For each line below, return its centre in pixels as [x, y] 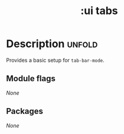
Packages [25, 111]
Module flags [31, 78]
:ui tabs [99, 11]
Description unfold [52, 44]
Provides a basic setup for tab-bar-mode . [55, 60]
